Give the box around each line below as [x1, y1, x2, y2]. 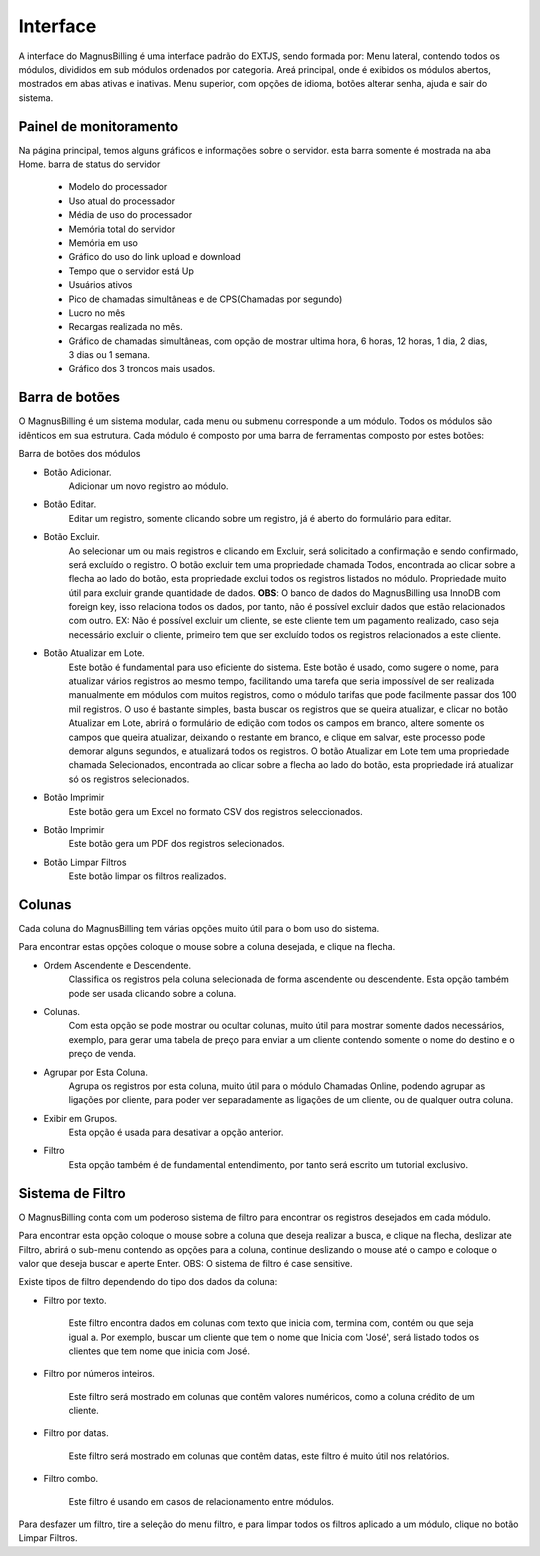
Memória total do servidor [68, 223, 176, 235]
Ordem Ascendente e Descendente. [43, 959, 192, 971]
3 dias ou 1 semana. [68, 349, 150, 361]
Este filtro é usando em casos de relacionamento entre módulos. [68, 1495, 335, 1507]
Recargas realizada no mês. [68, 321, 184, 333]
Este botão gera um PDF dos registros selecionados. [68, 838, 285, 850]
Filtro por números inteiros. [43, 1368, 155, 1380]
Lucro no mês [68, 306, 125, 319]
